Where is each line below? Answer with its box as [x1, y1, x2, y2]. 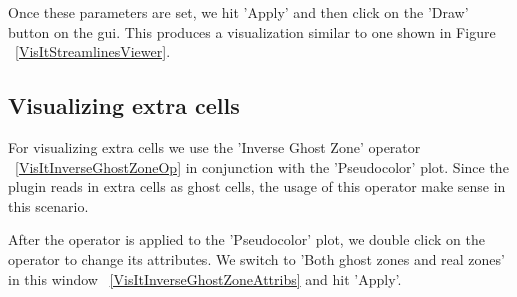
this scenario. [8, 195, 89, 216]
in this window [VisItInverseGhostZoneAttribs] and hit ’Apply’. [8, 268, 402, 289]
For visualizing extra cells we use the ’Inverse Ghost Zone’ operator [8, 136, 421, 157]
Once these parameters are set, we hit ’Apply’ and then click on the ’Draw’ [8, 2, 469, 22]
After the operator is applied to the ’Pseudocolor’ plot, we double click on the [8, 229, 485, 250]
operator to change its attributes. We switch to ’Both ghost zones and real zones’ [8, 248, 505, 269]
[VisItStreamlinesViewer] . [15, 41, 171, 62]
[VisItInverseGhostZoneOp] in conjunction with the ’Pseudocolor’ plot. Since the [15, 156, 509, 177]
